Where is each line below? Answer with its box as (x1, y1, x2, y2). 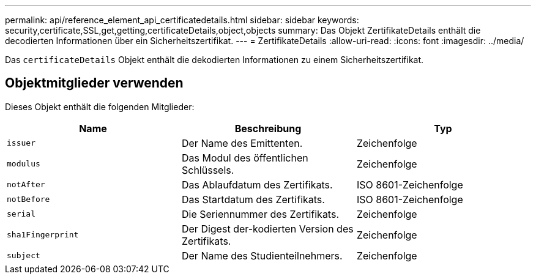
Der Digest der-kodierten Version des (181, 222, 354, 235)
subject (7, 251, 40, 261)
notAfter (7, 180, 45, 190)
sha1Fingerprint (7, 230, 79, 240)
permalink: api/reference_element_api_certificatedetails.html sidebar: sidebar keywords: (5, 15, 359, 25)
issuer (7, 138, 35, 148)
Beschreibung (234, 122, 302, 135)
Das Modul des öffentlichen (181, 151, 308, 164)
